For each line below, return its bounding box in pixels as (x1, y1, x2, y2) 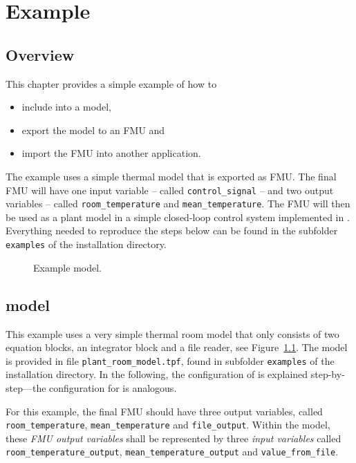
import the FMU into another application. (21, 146, 201, 160)
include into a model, (21, 100, 111, 114)
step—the (6, 380, 46, 395)
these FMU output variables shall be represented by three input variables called (6, 431, 341, 445)
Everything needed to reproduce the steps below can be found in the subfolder (6, 223, 338, 238)
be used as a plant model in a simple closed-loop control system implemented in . (6, 209, 350, 224)
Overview (6, 44, 75, 65)
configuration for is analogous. (49, 380, 177, 395)
